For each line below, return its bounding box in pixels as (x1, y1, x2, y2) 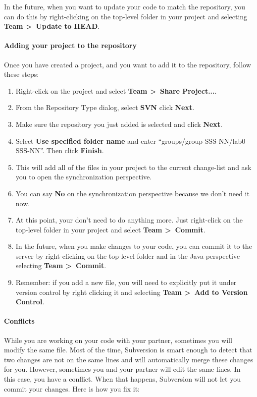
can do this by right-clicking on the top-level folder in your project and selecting (4, 11, 248, 21)
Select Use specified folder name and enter (15, 135, 156, 146)
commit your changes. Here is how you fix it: (4, 383, 140, 394)
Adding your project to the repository (4, 40, 137, 51)
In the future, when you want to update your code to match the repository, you (4, 1, 246, 11)
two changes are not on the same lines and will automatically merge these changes (4, 354, 254, 364)
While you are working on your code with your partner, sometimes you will (4, 335, 232, 345)
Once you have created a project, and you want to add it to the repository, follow (4, 59, 251, 69)
